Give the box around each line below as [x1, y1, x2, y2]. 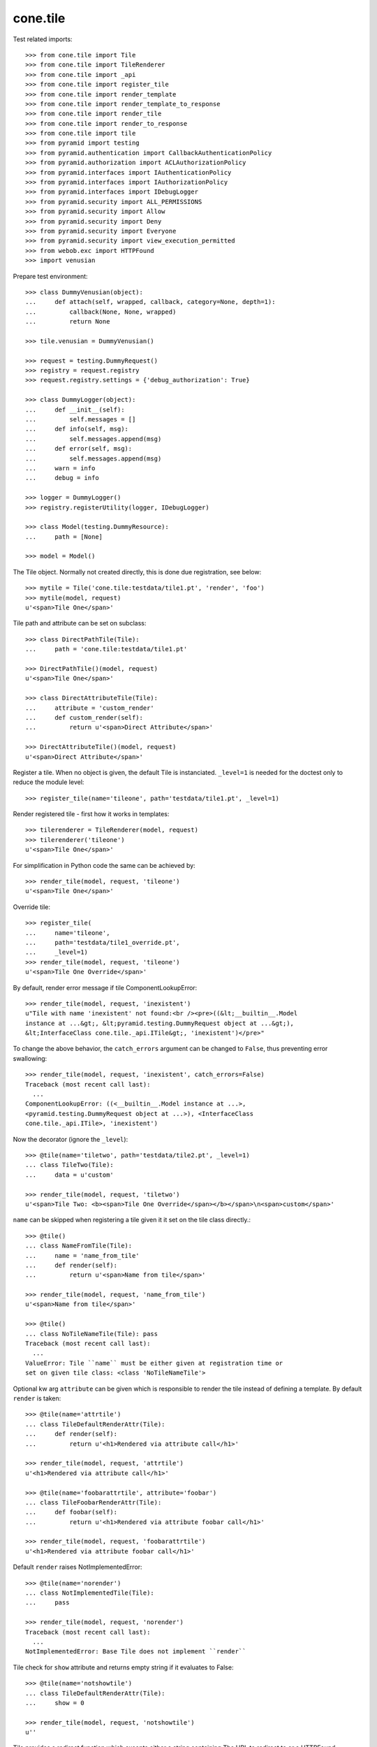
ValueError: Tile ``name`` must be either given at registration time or [25, 1359, 283, 1367]
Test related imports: [13, 35, 73, 43]
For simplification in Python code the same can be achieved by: [13, 861, 195, 869]
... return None [25, 318, 110, 326]
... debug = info [25, 474, 99, 482]
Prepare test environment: [13, 272, 88, 280]
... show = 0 [25, 1699, 84, 1706]
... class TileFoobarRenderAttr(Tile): [25, 1498, 162, 1506]
